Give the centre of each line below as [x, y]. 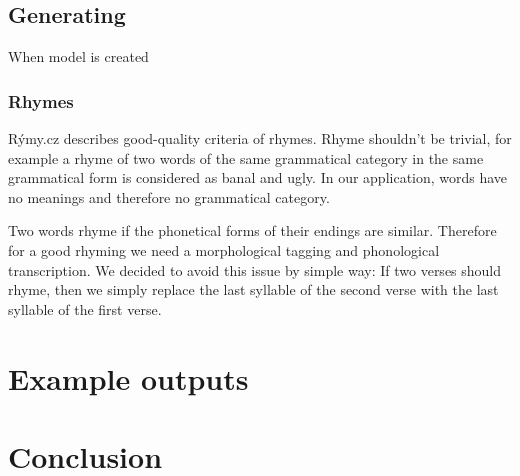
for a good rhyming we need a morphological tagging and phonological [224, 249]
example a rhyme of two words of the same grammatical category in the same [246, 157]
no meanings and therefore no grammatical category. [169, 196]
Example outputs [128, 377]
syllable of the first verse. [85, 308]
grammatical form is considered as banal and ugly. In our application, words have [258, 177]
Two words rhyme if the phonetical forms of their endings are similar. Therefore [252, 230]
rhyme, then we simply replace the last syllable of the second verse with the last [253, 289]
